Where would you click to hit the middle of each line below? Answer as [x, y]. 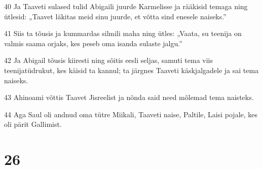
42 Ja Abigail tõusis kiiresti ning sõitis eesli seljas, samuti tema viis [109, 60]
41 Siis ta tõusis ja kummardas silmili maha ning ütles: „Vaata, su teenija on [123, 33]
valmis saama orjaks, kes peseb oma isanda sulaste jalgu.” [93, 43]
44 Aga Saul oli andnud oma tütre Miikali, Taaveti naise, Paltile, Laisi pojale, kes [131, 114]
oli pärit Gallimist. [33, 124]
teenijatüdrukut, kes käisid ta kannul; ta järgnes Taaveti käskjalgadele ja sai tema [131, 70]
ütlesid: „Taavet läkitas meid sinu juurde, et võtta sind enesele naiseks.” [115, 16]
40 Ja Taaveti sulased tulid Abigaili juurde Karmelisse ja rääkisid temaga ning [126, 6]
